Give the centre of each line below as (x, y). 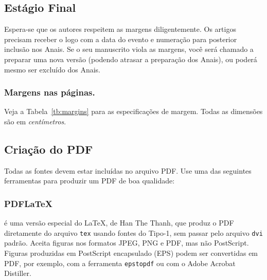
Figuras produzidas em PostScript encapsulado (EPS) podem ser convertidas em (131, 253)
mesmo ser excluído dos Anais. (52, 69)
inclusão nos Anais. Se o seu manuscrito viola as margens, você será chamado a (129, 49)
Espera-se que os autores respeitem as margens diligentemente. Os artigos (120, 29)
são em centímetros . (35, 121)
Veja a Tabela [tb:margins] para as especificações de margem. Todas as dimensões (133, 111)
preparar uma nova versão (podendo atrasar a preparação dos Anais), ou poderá (131, 59)
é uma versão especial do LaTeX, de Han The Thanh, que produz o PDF (119, 223)
